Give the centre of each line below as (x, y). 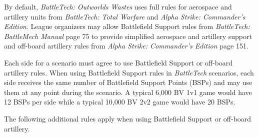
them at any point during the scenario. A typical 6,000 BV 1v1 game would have (128, 92)
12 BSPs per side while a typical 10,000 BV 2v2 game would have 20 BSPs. (120, 102)
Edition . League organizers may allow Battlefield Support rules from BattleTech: (127, 26)
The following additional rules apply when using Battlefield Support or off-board (128, 118)
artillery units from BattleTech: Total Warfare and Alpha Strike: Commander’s (125, 16)
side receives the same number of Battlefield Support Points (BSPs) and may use (128, 82)
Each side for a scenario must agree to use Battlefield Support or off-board (118, 62)
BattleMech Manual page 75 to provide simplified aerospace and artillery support (128, 36)
